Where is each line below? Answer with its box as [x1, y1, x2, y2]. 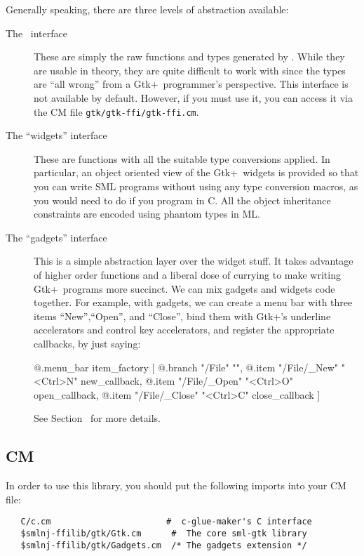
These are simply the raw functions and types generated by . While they [34, 49, 345, 64]
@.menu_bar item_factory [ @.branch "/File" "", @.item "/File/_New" [34, 359, 339, 374]
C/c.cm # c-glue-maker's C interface [20, 517, 312, 527]
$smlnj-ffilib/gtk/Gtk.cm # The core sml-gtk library [20, 528, 307, 538]
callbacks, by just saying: [34, 336, 141, 350]
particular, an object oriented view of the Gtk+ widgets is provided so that [34, 165, 359, 180]
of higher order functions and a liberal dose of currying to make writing [34, 267, 341, 282]
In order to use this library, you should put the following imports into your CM [6, 478, 346, 493]
